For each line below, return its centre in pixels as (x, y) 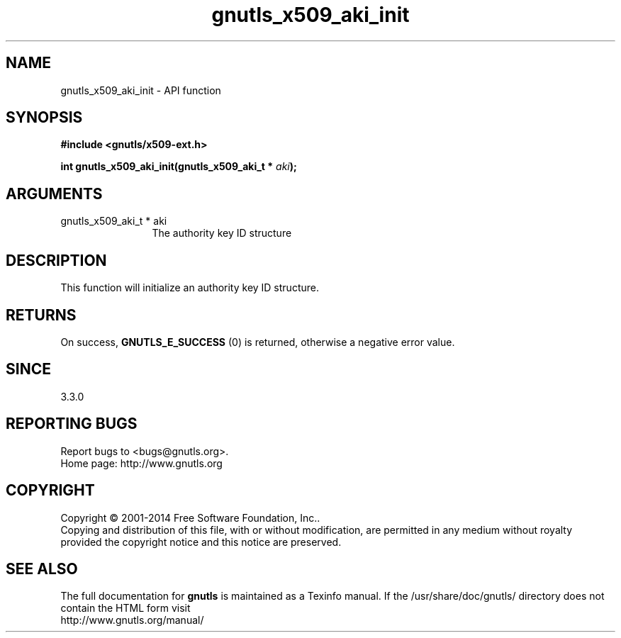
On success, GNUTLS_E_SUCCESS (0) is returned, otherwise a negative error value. (258, 342)
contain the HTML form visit (125, 608)
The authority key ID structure (222, 233)
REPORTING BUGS (72, 424)
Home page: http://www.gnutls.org (141, 463)
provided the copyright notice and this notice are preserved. (201, 542)
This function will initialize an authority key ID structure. (190, 288)
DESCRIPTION (56, 260)
